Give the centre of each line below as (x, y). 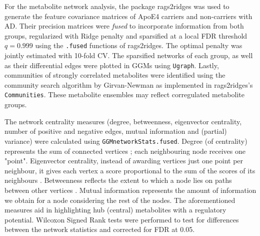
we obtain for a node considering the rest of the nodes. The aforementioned (120, 200)
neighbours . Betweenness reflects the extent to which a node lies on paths (118, 180)
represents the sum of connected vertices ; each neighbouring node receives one (125, 151)
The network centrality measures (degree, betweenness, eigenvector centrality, (123, 121)
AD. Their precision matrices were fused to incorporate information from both (124, 26)
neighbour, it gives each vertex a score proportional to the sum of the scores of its (130, 170)
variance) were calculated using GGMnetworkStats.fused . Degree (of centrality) (126, 141)
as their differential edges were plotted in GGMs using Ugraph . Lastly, (112, 65)
